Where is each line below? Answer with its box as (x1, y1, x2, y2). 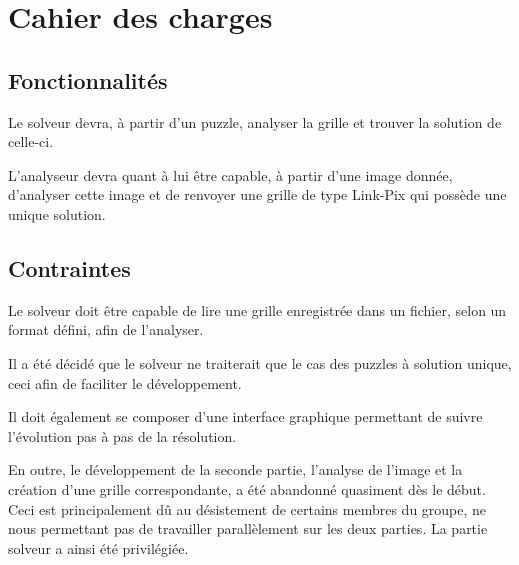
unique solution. (8, 203, 106, 224)
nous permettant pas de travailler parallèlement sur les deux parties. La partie (8, 518, 488, 539)
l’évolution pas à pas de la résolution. (8, 425, 237, 446)
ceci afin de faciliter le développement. (8, 372, 242, 393)
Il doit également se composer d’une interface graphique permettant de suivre (8, 406, 483, 427)
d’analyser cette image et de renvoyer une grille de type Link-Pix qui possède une (8, 184, 507, 205)
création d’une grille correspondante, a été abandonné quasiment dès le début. (8, 478, 486, 499)
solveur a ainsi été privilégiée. (8, 537, 189, 558)
